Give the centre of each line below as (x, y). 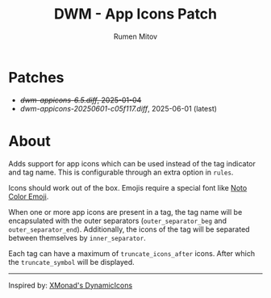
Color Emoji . (29, 196)
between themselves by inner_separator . (77, 237)
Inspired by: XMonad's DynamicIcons (71, 285)
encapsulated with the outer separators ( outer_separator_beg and (118, 220)
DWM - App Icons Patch (135, 14)
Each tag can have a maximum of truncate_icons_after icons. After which (132, 253)
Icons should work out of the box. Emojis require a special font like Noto (128, 187)
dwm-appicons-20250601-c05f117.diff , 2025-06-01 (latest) (119, 108)
